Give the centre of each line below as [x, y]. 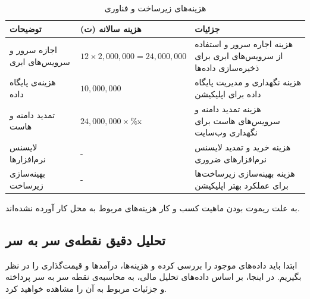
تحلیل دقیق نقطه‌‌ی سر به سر [85, 240]
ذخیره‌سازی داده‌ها [227, 67]
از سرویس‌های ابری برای [239, 56]
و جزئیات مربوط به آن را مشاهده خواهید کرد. [86, 289]
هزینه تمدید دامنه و [228, 108]
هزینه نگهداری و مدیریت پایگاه [248, 82]
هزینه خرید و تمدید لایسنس [243, 147]
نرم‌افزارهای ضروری [231, 158]
